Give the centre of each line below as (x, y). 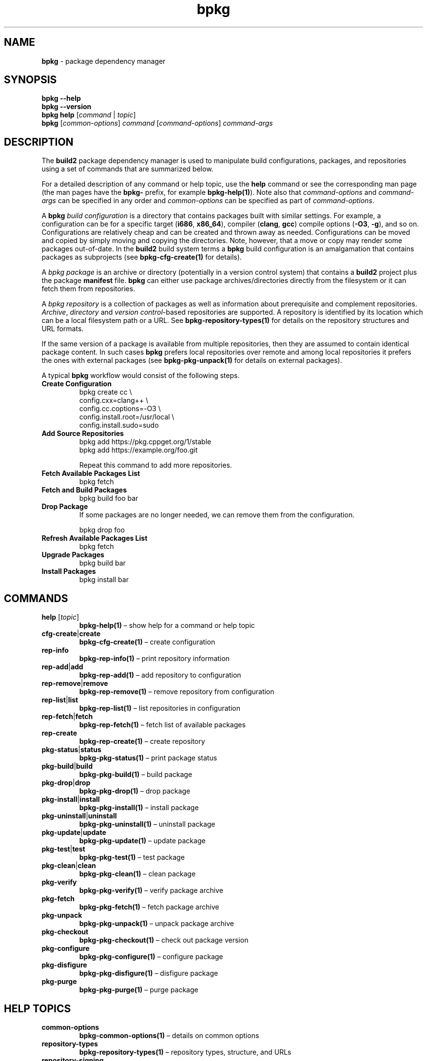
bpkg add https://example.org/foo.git (138, 450)
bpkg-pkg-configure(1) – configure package (151, 957)
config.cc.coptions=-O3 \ (120, 409)
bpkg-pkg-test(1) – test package (132, 857)
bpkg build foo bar (109, 498)
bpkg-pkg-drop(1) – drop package (135, 791)
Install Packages (69, 571)
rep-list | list (60, 700)
